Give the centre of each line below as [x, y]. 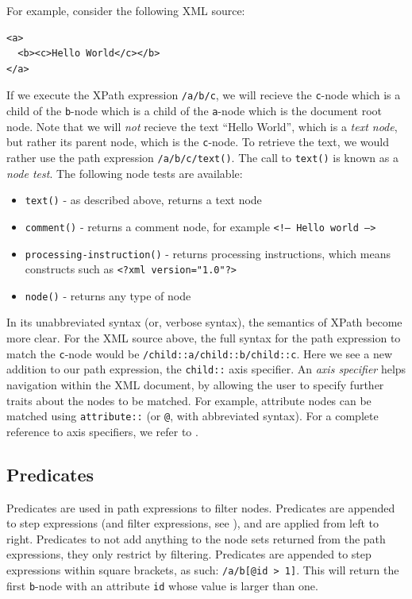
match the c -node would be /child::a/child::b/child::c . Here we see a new [199, 353]
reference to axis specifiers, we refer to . [102, 431]
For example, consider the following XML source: [126, 10]
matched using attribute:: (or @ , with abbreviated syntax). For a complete [193, 416]
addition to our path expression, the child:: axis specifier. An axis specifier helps [206, 369]
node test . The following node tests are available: [125, 173]
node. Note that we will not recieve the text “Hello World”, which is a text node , [202, 126]
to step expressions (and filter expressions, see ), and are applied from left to [193, 523]
